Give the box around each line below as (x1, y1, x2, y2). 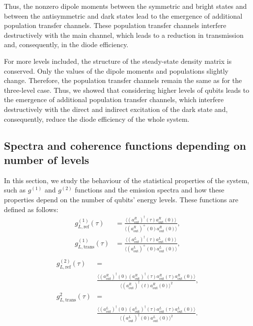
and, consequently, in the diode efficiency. (4, 39, 129, 50)
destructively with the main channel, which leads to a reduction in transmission (4, 29, 244, 40)
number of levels (4, 152, 89, 167)
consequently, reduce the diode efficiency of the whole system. (4, 113, 190, 124)
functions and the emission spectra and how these (75, 185, 225, 195)
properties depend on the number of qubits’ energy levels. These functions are (4, 194, 238, 204)
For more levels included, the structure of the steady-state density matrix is (4, 55, 232, 66)
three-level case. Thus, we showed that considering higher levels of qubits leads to (4, 84, 250, 95)
